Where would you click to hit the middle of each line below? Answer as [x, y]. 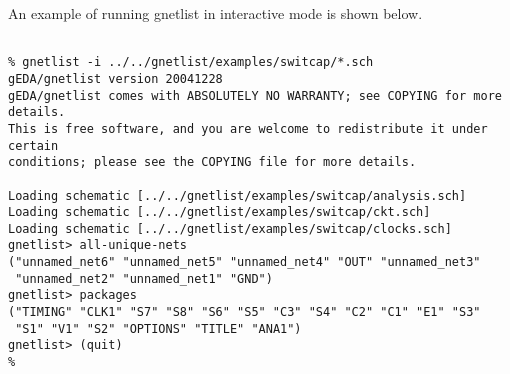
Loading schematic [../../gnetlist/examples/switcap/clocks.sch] [230, 228]
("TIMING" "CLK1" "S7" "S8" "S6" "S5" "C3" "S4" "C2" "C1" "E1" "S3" [244, 312]
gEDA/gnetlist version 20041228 [115, 78]
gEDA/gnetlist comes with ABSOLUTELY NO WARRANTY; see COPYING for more [255, 95]
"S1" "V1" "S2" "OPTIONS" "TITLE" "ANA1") [158, 328]
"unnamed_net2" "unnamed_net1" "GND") [144, 278]
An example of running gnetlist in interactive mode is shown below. [215, 13]
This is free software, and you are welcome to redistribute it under [248, 128]
